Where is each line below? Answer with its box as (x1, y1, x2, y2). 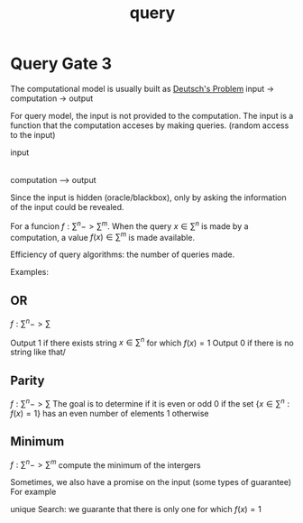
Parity (10, 372, 45, 388)
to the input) (10, 129, 56, 140)
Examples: (10, 267, 49, 278)
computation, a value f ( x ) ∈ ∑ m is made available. (10, 230, 196, 243)
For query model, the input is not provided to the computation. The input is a (10, 110, 294, 121)
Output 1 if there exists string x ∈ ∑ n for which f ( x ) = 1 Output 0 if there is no (10, 335, 294, 348)
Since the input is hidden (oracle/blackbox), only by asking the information (10, 192, 287, 203)
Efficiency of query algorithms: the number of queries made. (10, 249, 235, 260)
